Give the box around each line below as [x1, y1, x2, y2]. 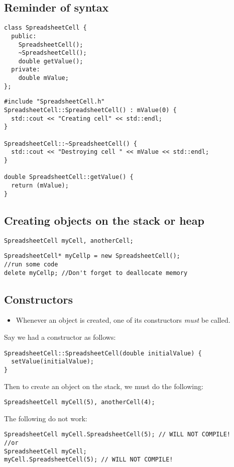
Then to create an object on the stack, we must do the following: [4, 381, 203, 391]
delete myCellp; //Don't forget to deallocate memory [4, 269, 188, 276]
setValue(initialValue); [11, 358, 94, 365]
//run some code [4, 260, 58, 268]
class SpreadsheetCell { [4, 24, 87, 32]
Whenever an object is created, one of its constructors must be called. [16, 315, 230, 325]
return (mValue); [11, 182, 69, 190]
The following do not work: [4, 413, 87, 423]
